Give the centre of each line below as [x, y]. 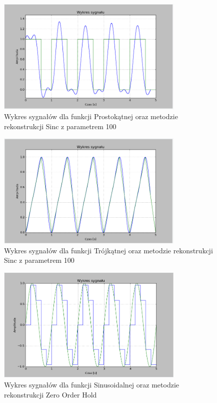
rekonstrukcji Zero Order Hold [50, 394]
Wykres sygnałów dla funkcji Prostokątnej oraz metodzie [91, 116]
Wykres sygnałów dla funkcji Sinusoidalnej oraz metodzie [91, 385]
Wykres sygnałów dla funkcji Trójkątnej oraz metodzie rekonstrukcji [108, 250]
